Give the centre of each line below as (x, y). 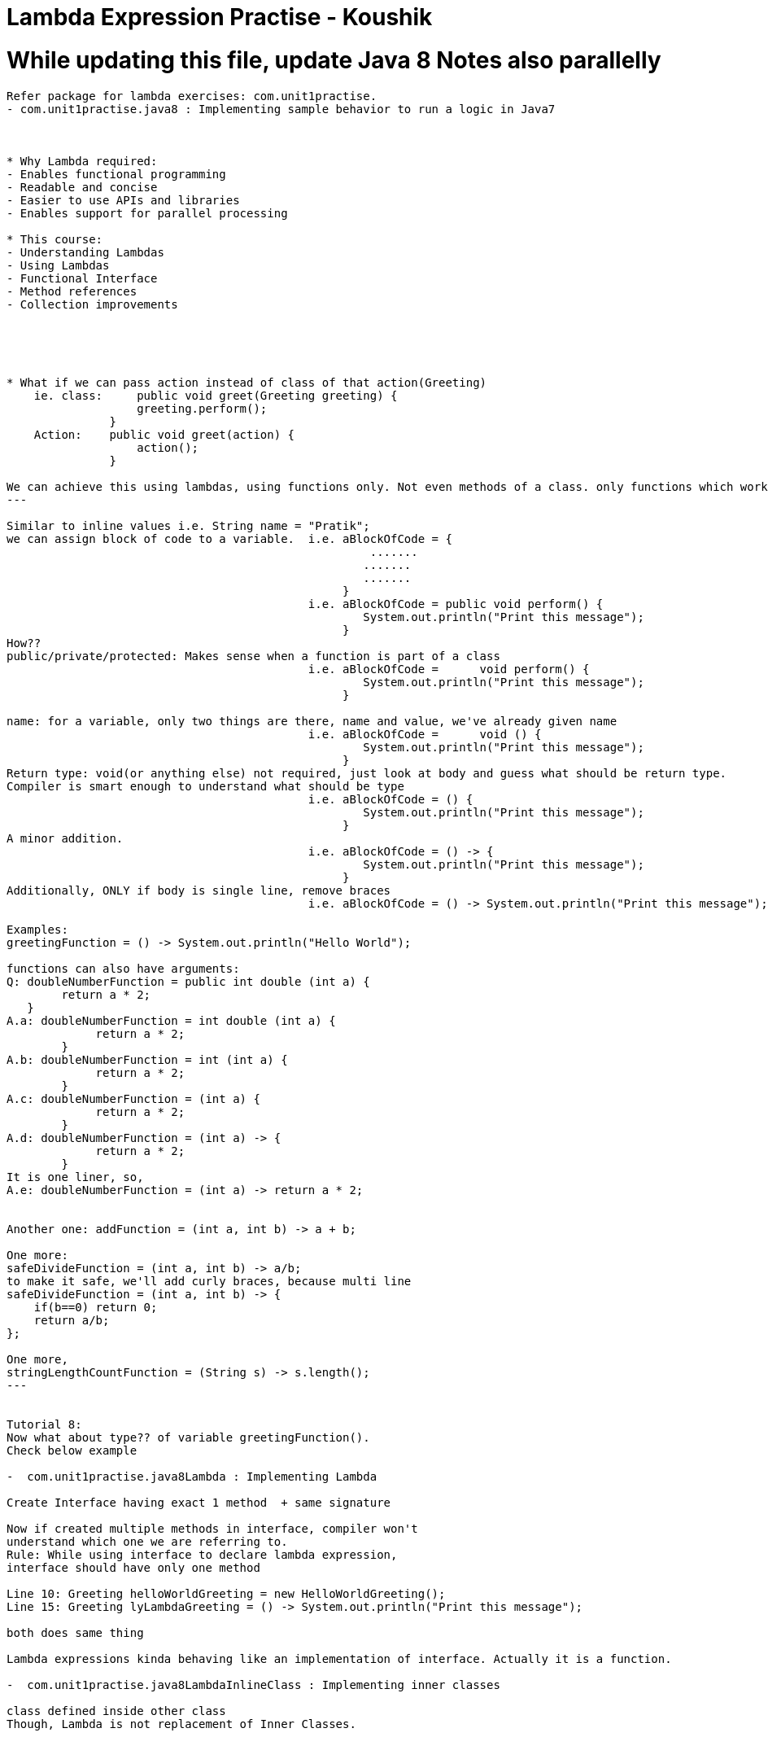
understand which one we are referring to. (147, 1541)
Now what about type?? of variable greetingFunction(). (188, 1437)
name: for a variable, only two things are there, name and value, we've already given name (312, 721)
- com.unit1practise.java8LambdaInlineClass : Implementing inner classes (253, 1684)
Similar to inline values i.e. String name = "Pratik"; (188, 525)
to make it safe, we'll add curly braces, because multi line (209, 1281)
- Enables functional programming (116, 174)
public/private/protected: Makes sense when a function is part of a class (253, 656)
